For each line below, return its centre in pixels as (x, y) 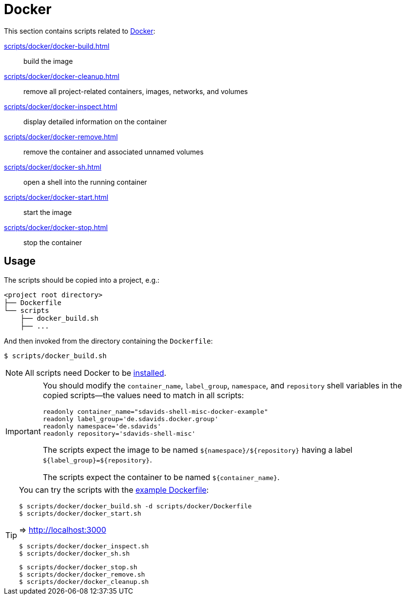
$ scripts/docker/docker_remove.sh (82, 574)
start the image (48, 212)
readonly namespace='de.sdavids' (102, 426)
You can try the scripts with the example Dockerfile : (114, 490)
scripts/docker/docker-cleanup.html (62, 76)
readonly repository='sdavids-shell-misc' (119, 433)
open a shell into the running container (85, 182)
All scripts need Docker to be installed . (96, 373)
